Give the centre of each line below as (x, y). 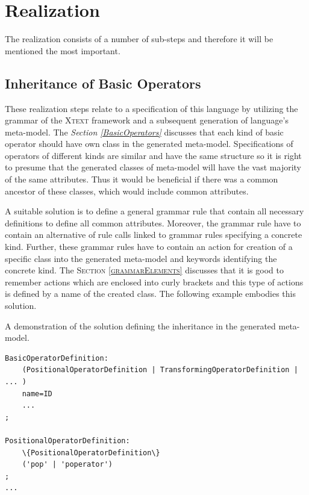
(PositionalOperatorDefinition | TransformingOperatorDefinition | (160, 370)
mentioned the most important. (63, 50)
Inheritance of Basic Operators (103, 83)
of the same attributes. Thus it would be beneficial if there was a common (142, 179)
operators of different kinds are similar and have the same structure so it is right (153, 155)
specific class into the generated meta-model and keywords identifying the (141, 258)
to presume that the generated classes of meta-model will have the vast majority (153, 167)
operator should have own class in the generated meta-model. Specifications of (149, 144)
